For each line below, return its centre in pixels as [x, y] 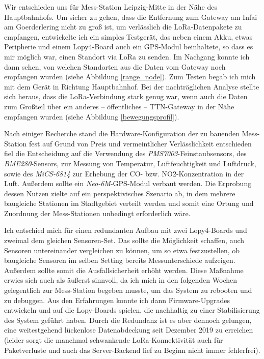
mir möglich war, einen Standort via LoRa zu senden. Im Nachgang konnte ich [127, 56]
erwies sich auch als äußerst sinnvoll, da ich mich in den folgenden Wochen [121, 280]
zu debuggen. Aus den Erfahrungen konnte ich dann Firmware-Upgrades [117, 300]
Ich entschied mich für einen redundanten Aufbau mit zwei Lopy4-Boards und [126, 230]
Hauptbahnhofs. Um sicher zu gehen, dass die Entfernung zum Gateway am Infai [131, 17]
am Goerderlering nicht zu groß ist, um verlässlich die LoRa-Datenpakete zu [123, 27]
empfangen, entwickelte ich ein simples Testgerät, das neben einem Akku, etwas [128, 36]
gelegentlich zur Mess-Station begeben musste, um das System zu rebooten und [128, 290]
